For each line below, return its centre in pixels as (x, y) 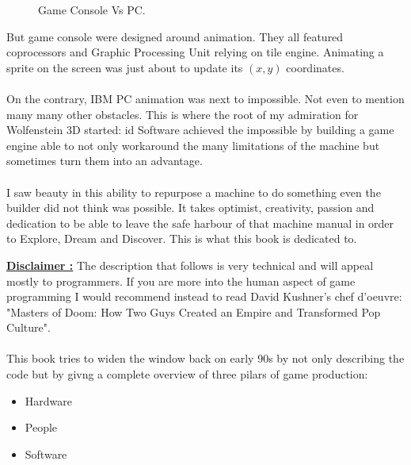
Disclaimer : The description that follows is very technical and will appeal (190, 265)
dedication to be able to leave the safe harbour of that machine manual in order (200, 223)
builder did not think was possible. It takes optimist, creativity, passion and (190, 208)
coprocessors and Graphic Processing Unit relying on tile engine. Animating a (195, 52)
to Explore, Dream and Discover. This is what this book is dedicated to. (182, 238)
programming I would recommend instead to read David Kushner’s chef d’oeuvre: (204, 296)
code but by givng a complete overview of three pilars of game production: (187, 374)
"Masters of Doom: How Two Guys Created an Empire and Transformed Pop (194, 311)
